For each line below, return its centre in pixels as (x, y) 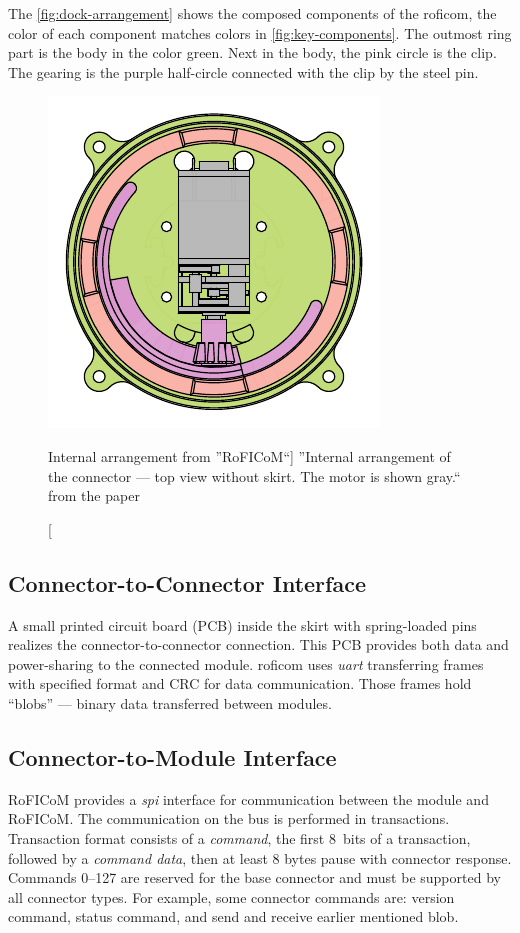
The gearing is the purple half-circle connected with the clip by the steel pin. (243, 71)
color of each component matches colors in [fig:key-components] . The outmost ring (260, 32)
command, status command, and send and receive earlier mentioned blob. (233, 916)
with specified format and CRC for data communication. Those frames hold (240, 683)
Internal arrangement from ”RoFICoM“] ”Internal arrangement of (249, 455)
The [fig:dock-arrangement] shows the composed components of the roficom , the (252, 13)
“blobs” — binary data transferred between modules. (170, 702)
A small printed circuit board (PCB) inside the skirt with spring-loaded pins (242, 624)
